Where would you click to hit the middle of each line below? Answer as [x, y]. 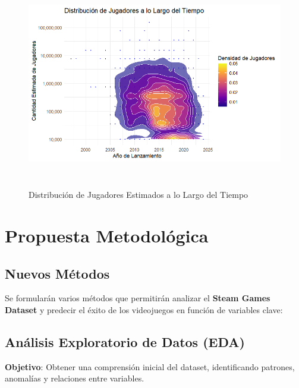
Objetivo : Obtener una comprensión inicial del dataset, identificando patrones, [150, 366]
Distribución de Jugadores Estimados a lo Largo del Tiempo [139, 195]
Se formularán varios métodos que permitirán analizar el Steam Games [138, 298]
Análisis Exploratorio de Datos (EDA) [125, 342]
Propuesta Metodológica [107, 236]
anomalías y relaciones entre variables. [75, 378]
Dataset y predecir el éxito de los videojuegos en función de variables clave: [144, 310]
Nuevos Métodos [57, 273]
